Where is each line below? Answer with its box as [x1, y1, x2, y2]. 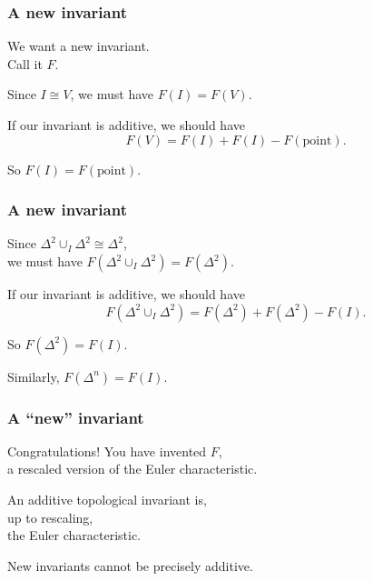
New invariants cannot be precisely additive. [7, 556, 253, 575]
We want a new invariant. [7, 36, 150, 55]
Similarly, [7, 366, 60, 386]
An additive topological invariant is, [7, 490, 207, 508]
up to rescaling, [7, 507, 93, 526]
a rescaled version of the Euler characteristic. [7, 459, 258, 478]
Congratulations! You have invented [7, 441, 207, 460]
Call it [7, 54, 43, 73]
